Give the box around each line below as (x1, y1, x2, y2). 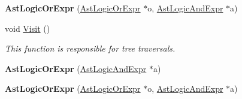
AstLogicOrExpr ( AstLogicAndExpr (5, 62, 147, 74)
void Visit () (5, 22, 50, 34)
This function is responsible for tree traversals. (5, 42, 176, 55)
